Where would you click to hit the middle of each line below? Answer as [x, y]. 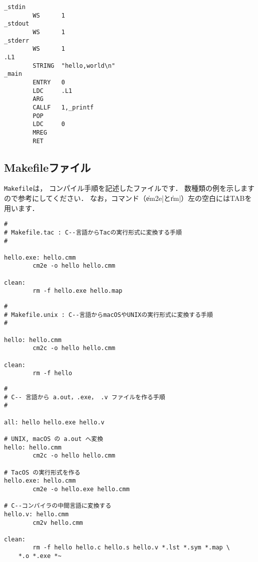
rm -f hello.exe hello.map [78, 291]
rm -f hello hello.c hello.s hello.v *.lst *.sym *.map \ [132, 548]
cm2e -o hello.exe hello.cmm [81, 489]
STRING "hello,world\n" [74, 66]
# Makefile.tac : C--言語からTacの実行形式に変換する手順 [93, 232]
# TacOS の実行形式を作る [42, 472]
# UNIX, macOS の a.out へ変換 [54, 439]
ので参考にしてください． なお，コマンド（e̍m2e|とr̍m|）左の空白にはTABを [128, 198]
